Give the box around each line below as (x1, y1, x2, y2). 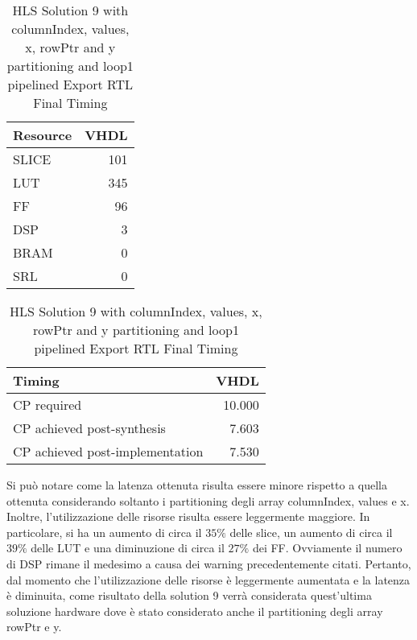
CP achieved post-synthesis (13, 419, 166, 437)
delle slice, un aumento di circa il (229, 523, 393, 540)
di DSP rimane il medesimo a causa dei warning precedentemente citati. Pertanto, (6, 555, 411, 572)
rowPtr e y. (6, 618, 62, 635)
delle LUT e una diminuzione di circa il (31, 539, 225, 556)
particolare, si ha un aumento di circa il (6, 523, 202, 540)
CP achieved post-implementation (13, 442, 204, 460)
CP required (13, 395, 82, 414)
